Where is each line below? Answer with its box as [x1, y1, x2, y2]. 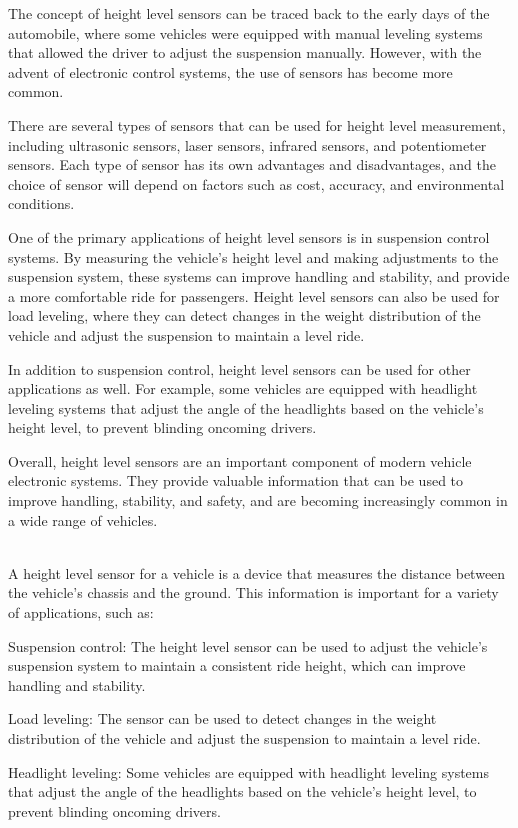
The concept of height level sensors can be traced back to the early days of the [8, 3, 490, 23]
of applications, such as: [8, 602, 154, 623]
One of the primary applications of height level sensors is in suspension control [8, 226, 490, 247]
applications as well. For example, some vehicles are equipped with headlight [8, 378, 478, 399]
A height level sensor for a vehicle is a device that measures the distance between [8, 562, 506, 583]
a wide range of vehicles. [8, 509, 158, 530]
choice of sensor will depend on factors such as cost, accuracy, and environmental [8, 173, 505, 194]
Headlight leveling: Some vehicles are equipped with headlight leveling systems [8, 761, 489, 782]
